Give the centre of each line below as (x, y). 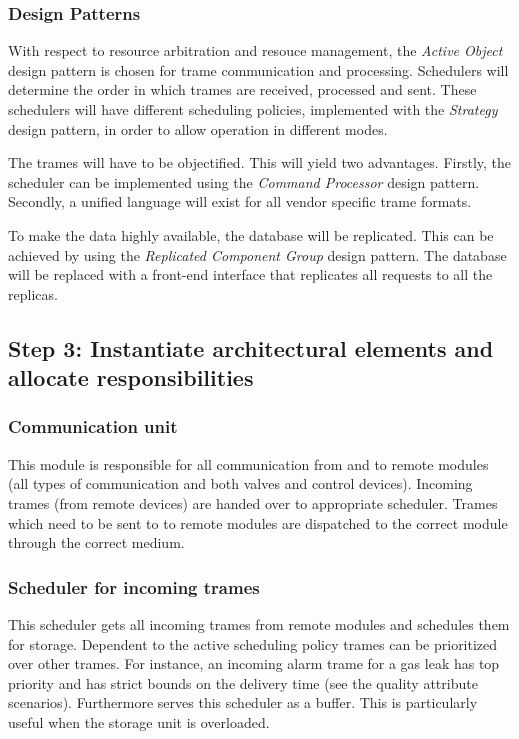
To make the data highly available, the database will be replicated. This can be (251, 234)
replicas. (33, 293)
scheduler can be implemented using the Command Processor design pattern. (244, 181)
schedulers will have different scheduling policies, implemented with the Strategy (253, 109)
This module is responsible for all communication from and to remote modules (248, 463)
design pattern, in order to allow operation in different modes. (198, 128)
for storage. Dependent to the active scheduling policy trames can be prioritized (253, 643)
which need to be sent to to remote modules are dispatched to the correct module (258, 522)
